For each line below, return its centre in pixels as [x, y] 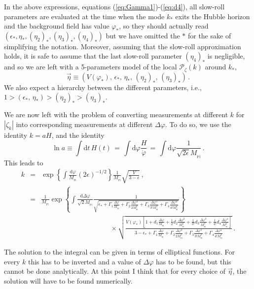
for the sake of [209, 35]
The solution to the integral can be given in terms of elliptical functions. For [120, 252]
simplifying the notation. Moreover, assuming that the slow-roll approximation [123, 46]
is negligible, [226, 56]
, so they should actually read [164, 26]
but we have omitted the [143, 35]
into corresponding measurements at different [84, 124]
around [216, 67]
